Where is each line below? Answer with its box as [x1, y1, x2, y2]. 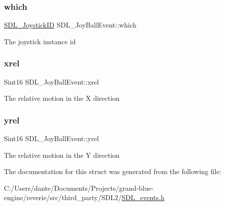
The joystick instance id [4, 36, 76, 46]
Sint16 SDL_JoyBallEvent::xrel [4, 76, 99, 87]
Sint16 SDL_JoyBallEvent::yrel [4, 133, 99, 144]
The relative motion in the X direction [4, 93, 120, 103]
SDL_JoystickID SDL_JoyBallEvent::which [4, 20, 137, 30]
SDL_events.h [121, 192, 165, 203]
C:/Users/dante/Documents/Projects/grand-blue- [4, 182, 154, 193]
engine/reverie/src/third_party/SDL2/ [4, 192, 122, 203]
